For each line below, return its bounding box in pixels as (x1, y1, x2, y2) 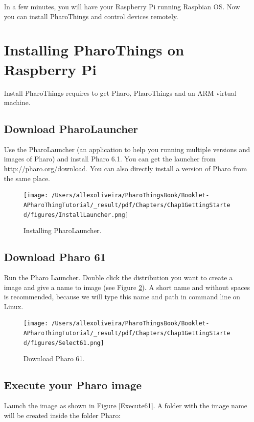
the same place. (4, 173, 50, 183)
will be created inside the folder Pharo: (4, 410, 121, 420)
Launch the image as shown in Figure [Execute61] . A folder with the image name (4, 400, 248, 411)
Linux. (4, 301, 23, 311)
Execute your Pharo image (4, 377, 142, 393)
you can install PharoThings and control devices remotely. (4, 11, 179, 21)
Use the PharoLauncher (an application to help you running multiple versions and (4, 144, 250, 154)
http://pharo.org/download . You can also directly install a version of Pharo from (4, 163, 247, 174)
